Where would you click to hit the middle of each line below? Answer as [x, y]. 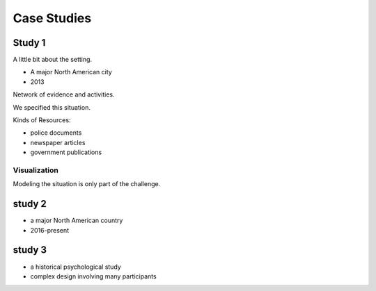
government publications [66, 152]
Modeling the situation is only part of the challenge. [87, 184]
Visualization [36, 170]
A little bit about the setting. [53, 60]
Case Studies [52, 18]
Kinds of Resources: [42, 120]
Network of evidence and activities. [64, 94]
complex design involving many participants [93, 276]
